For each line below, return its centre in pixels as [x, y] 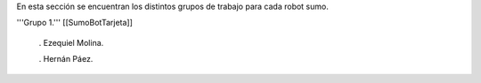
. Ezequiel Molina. [71, 42]
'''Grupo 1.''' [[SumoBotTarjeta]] [75, 23]
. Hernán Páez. [66, 59]
